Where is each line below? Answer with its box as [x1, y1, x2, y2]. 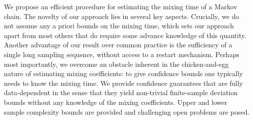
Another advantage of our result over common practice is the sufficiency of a [4, 40, 233, 50]
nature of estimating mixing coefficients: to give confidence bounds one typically [4, 68, 243, 79]
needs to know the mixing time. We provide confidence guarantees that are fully [4, 78, 243, 88]
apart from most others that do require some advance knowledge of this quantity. [4, 30, 247, 40]
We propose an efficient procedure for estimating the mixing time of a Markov [4, 1, 237, 11]
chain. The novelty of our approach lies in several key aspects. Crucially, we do [4, 11, 239, 21]
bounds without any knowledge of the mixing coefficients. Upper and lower [4, 97, 227, 107]
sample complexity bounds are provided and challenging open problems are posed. [4, 106, 250, 117]
